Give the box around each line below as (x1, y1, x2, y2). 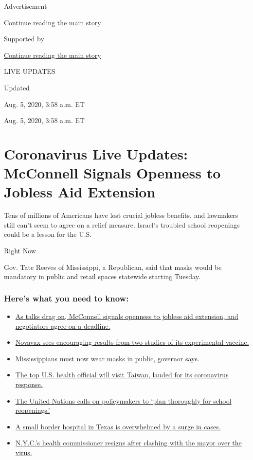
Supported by (4, 34, 44, 44)
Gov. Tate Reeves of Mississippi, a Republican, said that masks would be (4, 262, 222, 272)
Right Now (4, 246, 36, 256)
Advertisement (4, 1, 47, 11)
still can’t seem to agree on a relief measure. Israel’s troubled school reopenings (4, 219, 240, 230)
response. (15, 379, 43, 389)
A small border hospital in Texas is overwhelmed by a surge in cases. (15, 421, 221, 431)
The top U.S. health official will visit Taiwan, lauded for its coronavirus (15, 370, 229, 380)
